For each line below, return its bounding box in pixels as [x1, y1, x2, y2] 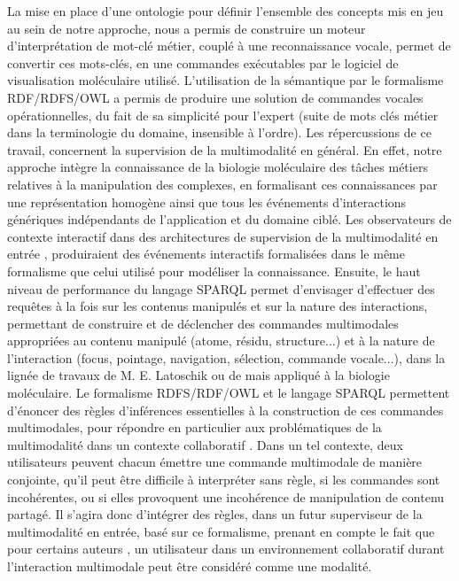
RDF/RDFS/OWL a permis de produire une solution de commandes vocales [7, 88, 424, 106]
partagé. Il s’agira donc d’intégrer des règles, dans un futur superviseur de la [7, 505, 423, 523]
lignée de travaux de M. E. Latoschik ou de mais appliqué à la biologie [7, 366, 390, 384]
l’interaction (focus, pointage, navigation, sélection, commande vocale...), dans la [7, 348, 446, 367]
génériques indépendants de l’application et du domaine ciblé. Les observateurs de [7, 210, 452, 229]
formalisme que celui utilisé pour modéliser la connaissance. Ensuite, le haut [7, 261, 421, 280]
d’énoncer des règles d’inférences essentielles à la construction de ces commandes [7, 400, 444, 419]
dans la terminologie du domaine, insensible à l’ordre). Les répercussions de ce [7, 123, 432, 142]
